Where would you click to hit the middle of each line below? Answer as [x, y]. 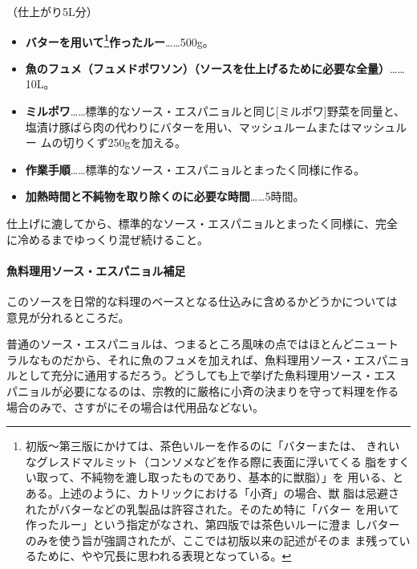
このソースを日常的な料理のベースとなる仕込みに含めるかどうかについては [202, 301]
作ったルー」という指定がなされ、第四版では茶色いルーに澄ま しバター [213, 524]
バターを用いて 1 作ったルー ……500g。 [119, 40]
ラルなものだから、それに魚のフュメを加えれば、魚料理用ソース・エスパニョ [208, 359]
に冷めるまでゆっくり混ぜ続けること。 [107, 239]
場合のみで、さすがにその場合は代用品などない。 [135, 406]
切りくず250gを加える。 [125, 142]
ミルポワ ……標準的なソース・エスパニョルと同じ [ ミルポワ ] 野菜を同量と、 [215, 111]
